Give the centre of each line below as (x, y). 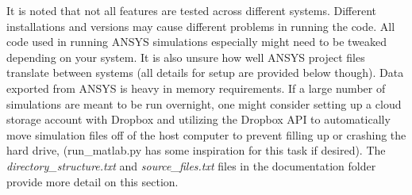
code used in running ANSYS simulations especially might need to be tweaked (197, 42)
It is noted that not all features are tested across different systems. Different (192, 10)
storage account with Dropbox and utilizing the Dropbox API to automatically (198, 119)
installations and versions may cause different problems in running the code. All (201, 26)
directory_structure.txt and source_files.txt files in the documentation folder (191, 165)
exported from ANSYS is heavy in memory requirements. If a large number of (196, 88)
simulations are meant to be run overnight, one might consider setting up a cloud (204, 103)
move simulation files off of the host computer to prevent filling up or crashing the (206, 134)
